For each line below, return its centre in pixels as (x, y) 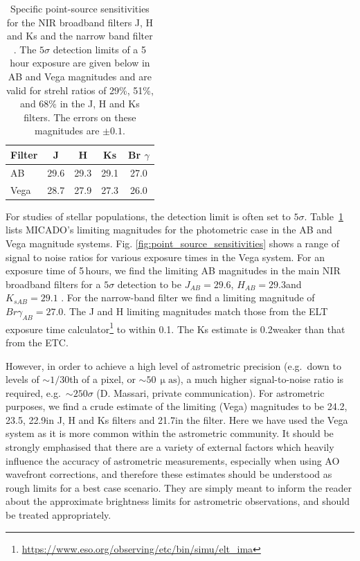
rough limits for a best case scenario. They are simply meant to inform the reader (179, 487)
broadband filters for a (53, 284)
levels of (22, 379)
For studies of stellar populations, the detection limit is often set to (148, 216)
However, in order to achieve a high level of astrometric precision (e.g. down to (173, 365)
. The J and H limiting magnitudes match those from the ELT (196, 311)
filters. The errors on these (80, 117)
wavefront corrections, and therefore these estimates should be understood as (169, 474)
